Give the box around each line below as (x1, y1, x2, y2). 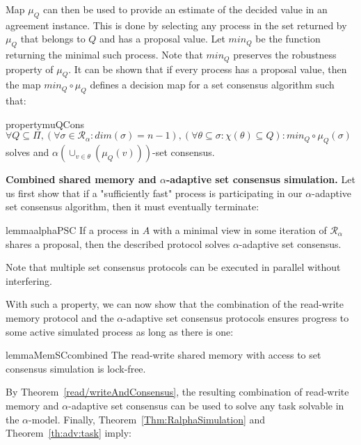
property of (6, 61, 54, 76)
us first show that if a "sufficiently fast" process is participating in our (6, 185, 303, 200)
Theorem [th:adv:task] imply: (6, 426, 131, 440)
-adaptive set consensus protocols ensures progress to (123, 310, 349, 325)
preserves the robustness (233, 47, 337, 62)
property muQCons (6, 116, 84, 131)
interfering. (6, 273, 52, 288)
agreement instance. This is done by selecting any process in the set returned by (6, 17, 347, 32)
